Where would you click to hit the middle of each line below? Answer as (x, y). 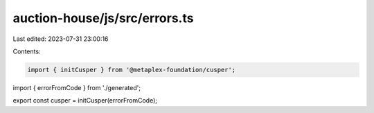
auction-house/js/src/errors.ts (103, 18)
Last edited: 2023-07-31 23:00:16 (61, 39)
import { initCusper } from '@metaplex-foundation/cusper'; (132, 70)
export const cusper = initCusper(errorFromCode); (85, 101)
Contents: (27, 51)
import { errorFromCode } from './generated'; (77, 87)
